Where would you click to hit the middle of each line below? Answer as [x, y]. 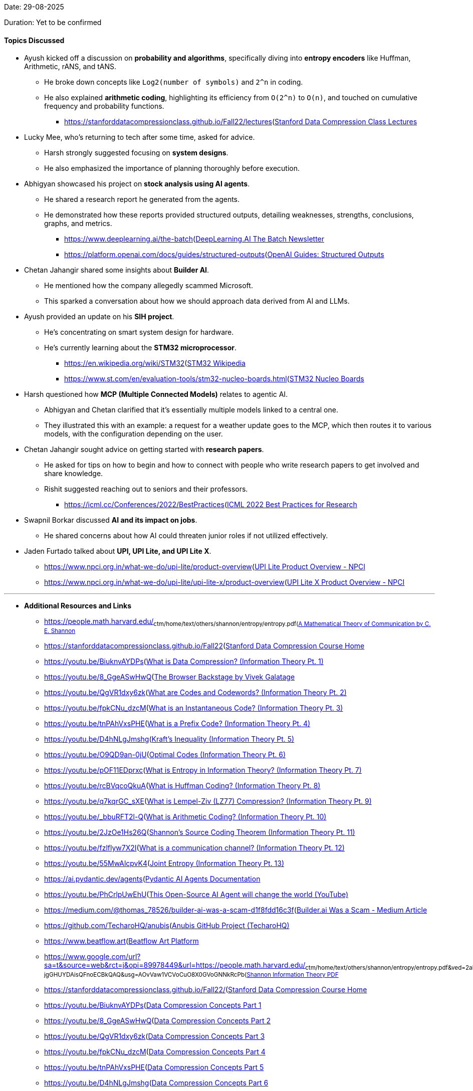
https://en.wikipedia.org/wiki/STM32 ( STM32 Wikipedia [155, 363]
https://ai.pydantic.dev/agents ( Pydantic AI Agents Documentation [152, 879]
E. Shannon [60, 631]
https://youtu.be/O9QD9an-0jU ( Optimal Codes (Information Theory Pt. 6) [165, 755]
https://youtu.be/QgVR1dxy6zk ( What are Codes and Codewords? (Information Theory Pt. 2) [195, 693]
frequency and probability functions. [104, 106]
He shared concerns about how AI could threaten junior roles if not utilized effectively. [186, 536]
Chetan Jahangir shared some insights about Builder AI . [117, 270]
